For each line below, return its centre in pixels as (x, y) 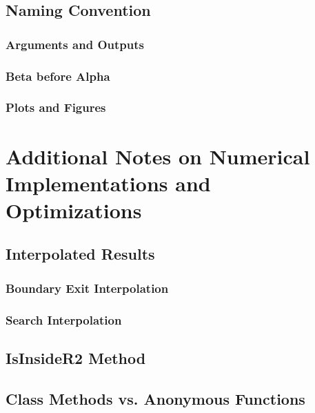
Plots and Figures (56, 107)
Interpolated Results (80, 254)
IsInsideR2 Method (76, 357)
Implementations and (108, 183)
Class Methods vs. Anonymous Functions (155, 398)
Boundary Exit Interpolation (87, 288)
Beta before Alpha (58, 76)
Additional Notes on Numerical (158, 156)
